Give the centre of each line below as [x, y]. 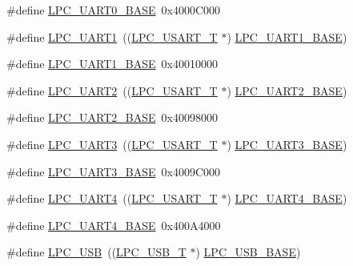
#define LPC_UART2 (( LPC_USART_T [112, 90]
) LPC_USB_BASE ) [248, 252]
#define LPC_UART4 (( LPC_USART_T [112, 198]
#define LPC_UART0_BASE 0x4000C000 [113, 10]
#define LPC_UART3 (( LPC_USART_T [112, 144]
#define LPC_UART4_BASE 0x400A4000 [114, 225]
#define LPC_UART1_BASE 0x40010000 [112, 64]
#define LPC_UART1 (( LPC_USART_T [112, 36]
